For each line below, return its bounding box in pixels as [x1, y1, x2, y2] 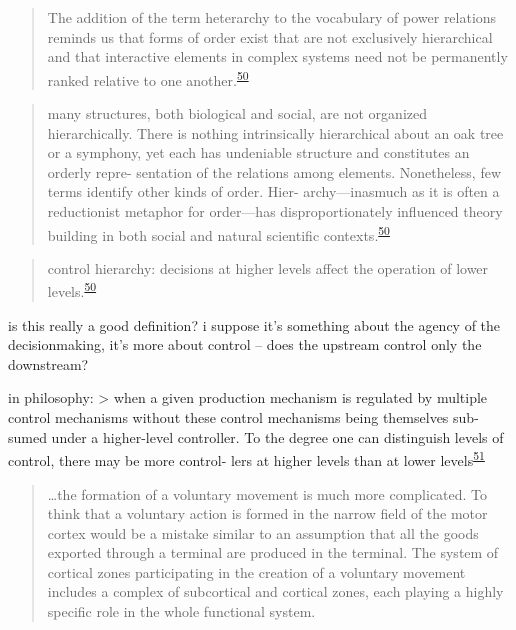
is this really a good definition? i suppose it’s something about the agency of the [8, 314, 501, 335]
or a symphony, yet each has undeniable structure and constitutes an [47, 142, 470, 163]
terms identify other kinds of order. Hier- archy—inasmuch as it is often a [47, 181, 500, 202]
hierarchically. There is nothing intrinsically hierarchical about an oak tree [47, 122, 504, 143]
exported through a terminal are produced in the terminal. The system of [47, 542, 499, 563]
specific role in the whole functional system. [47, 601, 316, 622]
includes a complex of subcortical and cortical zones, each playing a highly [47, 581, 504, 602]
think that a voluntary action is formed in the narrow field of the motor [47, 503, 488, 524]
